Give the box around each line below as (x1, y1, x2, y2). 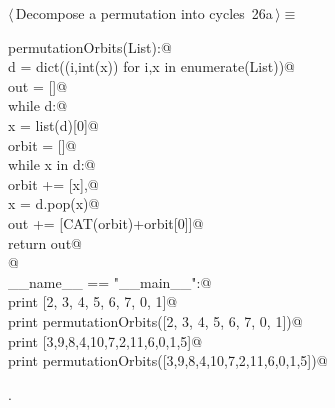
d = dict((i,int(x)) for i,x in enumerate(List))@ (8, 56, 295, 77)
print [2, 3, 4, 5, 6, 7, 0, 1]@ (8, 291, 178, 312)
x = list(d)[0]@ (8, 114, 99, 135)
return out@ (8, 232, 82, 253)
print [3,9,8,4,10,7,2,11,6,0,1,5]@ (8, 330, 203, 351)
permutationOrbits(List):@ (8, 36, 172, 57)
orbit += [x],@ (8, 173, 99, 194)
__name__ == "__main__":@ (8, 271, 212, 292)
